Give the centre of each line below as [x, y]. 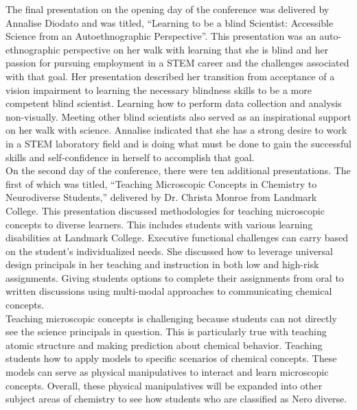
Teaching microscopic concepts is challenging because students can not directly [171, 318]
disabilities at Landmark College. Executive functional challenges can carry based [177, 238]
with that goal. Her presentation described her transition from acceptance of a [170, 76]
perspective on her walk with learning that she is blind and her [196, 49]
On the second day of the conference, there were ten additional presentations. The [178, 170]
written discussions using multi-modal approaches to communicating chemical [169, 291]
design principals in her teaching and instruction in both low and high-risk [162, 264]
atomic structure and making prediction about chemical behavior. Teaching [164, 345]
